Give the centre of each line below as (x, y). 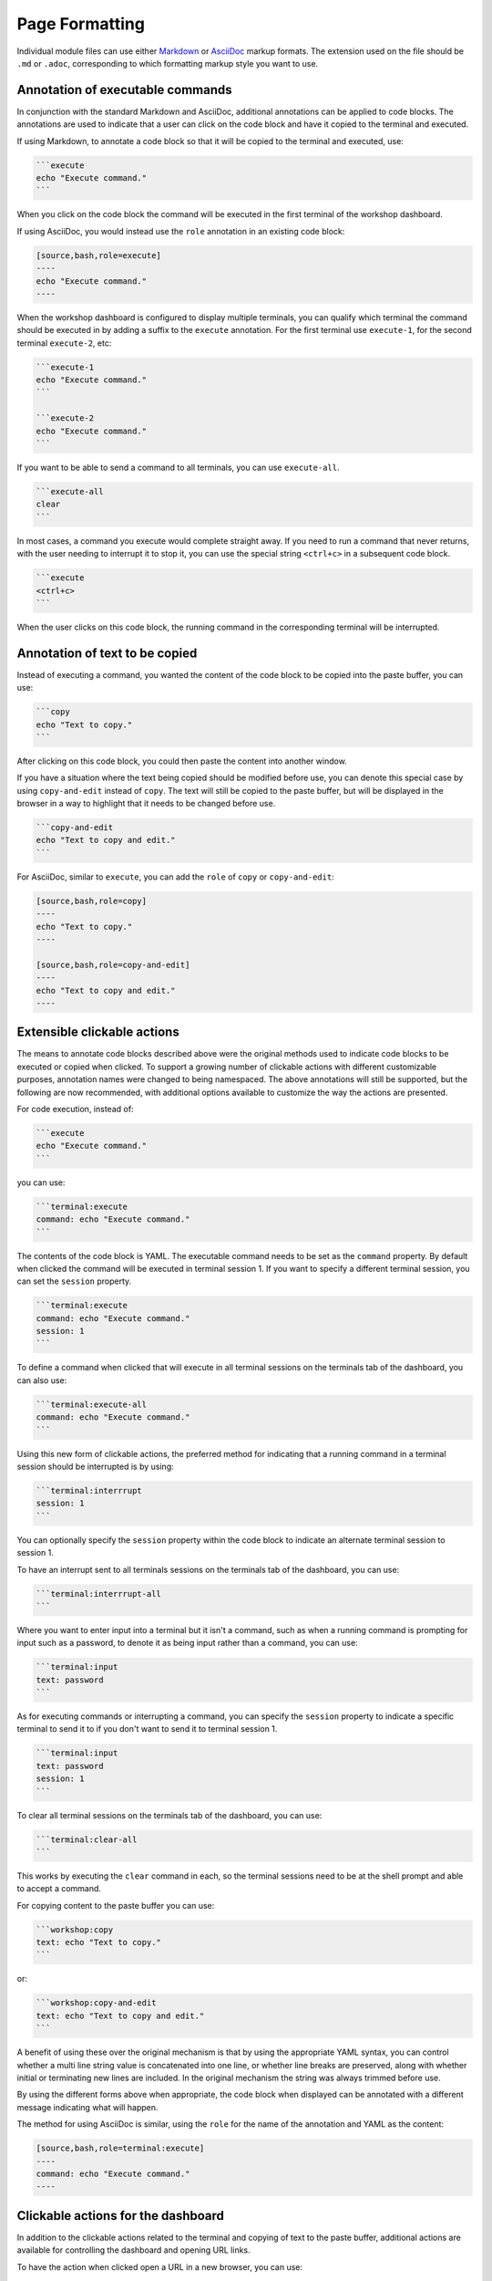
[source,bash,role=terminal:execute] (120, 2148)
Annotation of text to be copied (107, 653)
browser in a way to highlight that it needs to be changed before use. (146, 804)
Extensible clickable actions (98, 1032)
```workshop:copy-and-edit (96, 2003)
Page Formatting (81, 24)
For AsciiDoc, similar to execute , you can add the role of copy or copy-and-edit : (175, 877)
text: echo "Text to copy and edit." (120, 2015)
